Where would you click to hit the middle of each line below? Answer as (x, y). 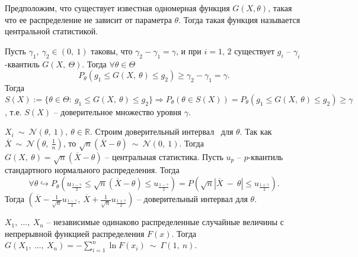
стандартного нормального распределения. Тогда (92, 170)
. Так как (256, 131)
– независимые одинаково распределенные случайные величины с (165, 222)
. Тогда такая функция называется (239, 19)
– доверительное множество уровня (118, 111)
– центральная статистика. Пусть (164, 156)
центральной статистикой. (52, 31)
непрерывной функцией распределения (75, 233)
